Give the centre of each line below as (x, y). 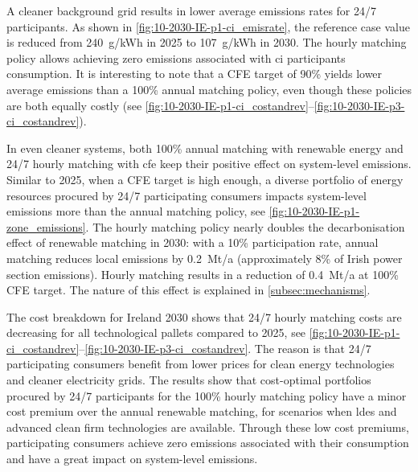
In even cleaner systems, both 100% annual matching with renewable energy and (205, 148)
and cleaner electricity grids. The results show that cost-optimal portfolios (189, 380)
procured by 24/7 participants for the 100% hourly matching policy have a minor (207, 395)
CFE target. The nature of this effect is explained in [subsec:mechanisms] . (189, 290)
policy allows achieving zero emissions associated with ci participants (176, 57)
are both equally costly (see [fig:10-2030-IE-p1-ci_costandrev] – (160, 105)
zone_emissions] (46, 226)
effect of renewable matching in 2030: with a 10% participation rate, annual (193, 242)
